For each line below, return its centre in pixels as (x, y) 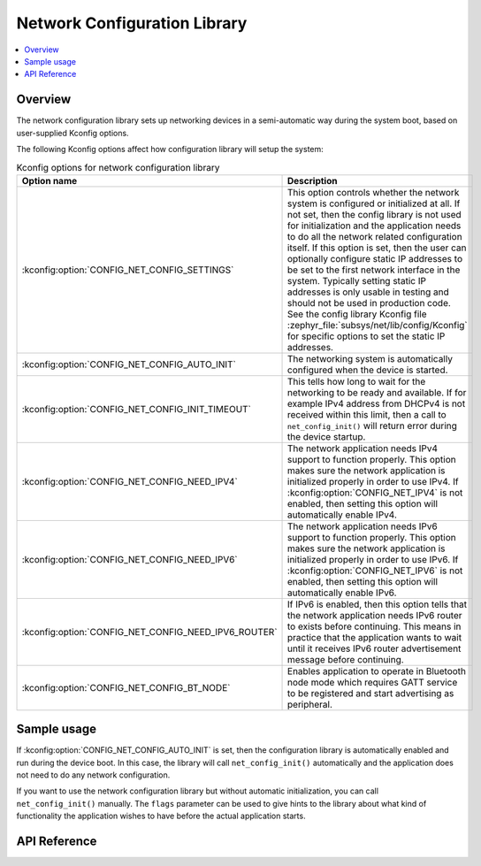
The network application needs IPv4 (363, 448)
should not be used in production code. (369, 303)
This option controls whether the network (374, 192)
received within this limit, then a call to (367, 414)
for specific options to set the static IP (366, 336)
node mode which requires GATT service (373, 682)
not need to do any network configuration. (93, 775)
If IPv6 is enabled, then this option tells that (378, 604)
